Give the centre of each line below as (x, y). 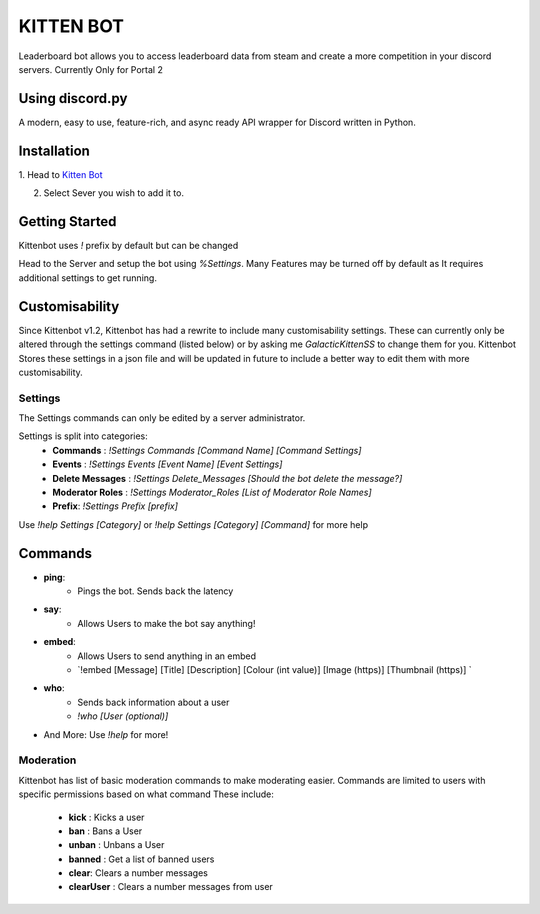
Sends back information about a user (153, 702)
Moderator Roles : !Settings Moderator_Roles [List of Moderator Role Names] (212, 492)
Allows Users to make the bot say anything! (166, 623)
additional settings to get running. (87, 277)
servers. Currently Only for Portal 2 (91, 69)
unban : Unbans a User (116, 845)
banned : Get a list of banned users (141, 859)
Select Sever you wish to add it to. (114, 193)
